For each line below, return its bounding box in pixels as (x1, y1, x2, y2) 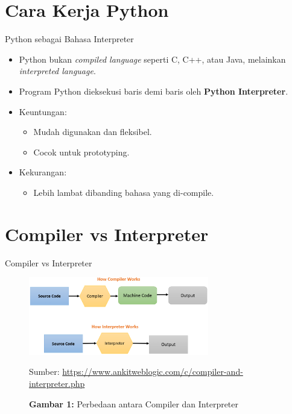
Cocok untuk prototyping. (33, 145, 130, 158)
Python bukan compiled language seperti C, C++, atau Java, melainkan (19, 52, 286, 65)
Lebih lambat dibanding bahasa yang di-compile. (33, 186, 214, 198)
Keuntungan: (19, 105, 67, 118)
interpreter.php (29, 377, 85, 390)
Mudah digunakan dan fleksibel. (33, 125, 152, 138)
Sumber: (29, 365, 60, 378)
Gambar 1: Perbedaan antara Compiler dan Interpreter (29, 397, 239, 410)
